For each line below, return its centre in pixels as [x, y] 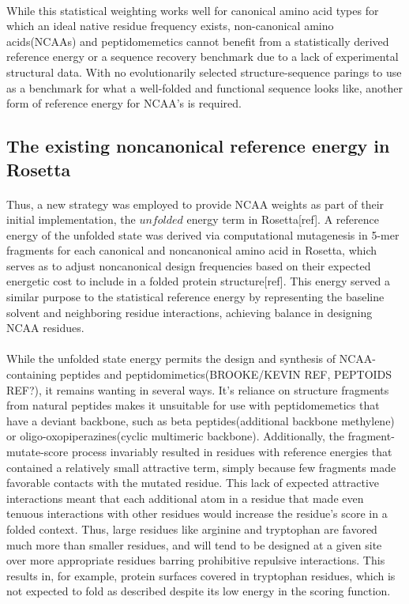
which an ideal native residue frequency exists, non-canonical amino [170, 26]
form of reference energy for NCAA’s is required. [124, 103]
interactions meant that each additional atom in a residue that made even [185, 498]
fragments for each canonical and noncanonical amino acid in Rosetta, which [192, 250]
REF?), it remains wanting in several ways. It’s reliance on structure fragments [198, 389]
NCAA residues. [45, 328]
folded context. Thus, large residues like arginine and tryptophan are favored [192, 528]
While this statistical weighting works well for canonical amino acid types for [193, 10]
